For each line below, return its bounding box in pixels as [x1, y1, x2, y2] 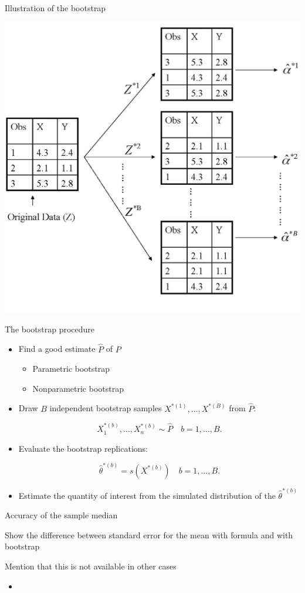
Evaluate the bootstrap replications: [18, 442, 148, 454]
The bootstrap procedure [5, 322, 95, 335]
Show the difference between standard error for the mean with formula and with [5, 528, 293, 541]
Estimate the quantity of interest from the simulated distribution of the [18, 489, 276, 501]
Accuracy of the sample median [5, 509, 118, 521]
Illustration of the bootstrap [5, 2, 106, 14]
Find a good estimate [18, 342, 96, 355]
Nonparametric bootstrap [32, 382, 124, 394]
